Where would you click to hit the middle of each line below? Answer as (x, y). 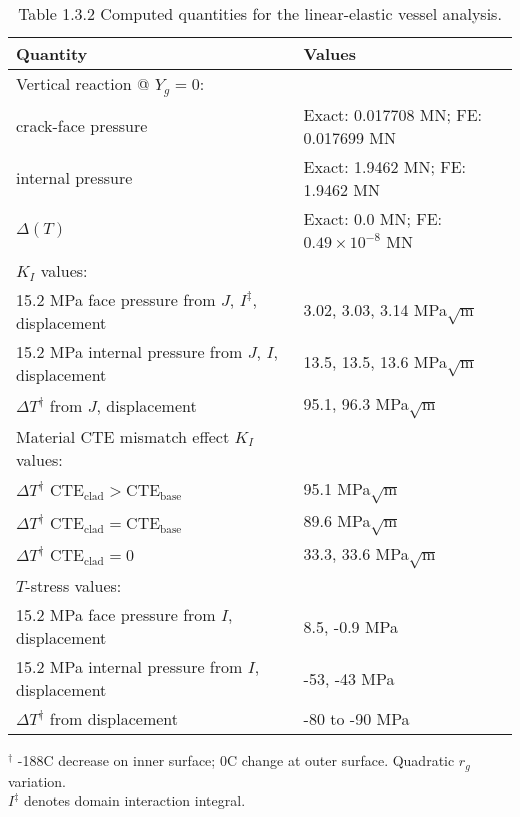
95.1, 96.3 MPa (356, 403)
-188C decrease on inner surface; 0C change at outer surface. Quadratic (236, 760)
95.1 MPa (337, 488)
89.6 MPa (337, 521)
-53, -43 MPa (349, 678)
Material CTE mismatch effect (123, 436)
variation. (37, 780)
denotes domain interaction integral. (134, 800)
